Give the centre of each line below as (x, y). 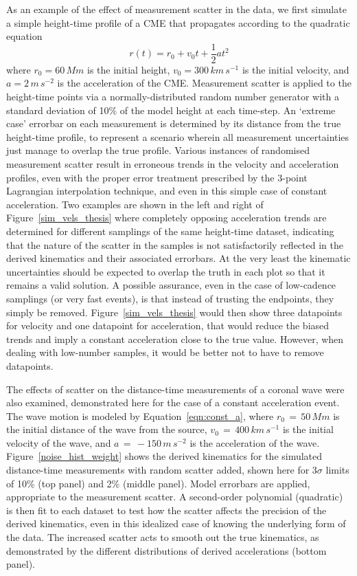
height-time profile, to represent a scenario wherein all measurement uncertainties (178, 136)
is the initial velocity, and (296, 69)
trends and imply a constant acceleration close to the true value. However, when (175, 339)
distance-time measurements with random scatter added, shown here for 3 (162, 470)
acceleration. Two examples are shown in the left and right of (135, 204)
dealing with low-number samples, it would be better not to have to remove (165, 352)
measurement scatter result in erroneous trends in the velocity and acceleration (173, 164)
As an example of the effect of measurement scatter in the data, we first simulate (176, 9)
